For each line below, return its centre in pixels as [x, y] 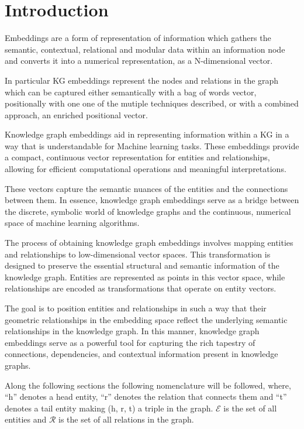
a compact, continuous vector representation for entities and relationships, [137, 157]
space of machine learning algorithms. [72, 223]
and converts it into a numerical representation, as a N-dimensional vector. [139, 61]
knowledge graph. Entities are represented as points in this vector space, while [145, 277]
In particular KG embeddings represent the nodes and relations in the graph [142, 80]
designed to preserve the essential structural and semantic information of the [142, 265]
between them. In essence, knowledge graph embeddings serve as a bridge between [152, 200]
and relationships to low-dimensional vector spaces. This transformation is [138, 254]
